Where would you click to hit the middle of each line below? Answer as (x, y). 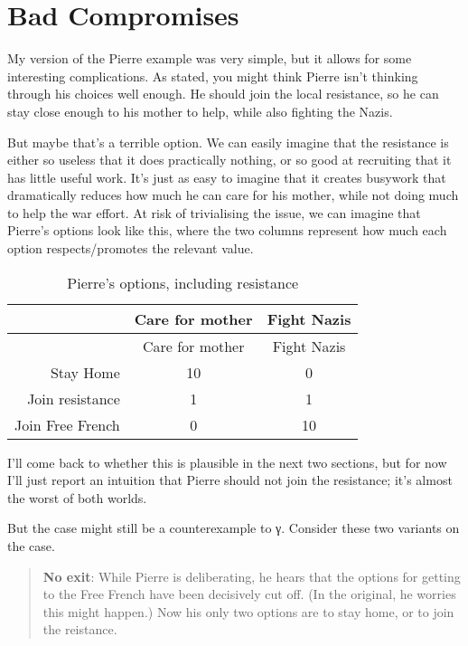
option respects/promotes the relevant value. (131, 248)
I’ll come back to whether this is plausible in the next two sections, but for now (227, 462)
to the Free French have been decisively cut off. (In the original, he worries (249, 594)
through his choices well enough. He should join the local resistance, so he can (223, 94)
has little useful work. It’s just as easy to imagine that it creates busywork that (227, 177)
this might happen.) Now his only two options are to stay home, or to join (248, 611)
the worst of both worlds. (77, 497)
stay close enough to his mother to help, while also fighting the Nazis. (200, 111)
